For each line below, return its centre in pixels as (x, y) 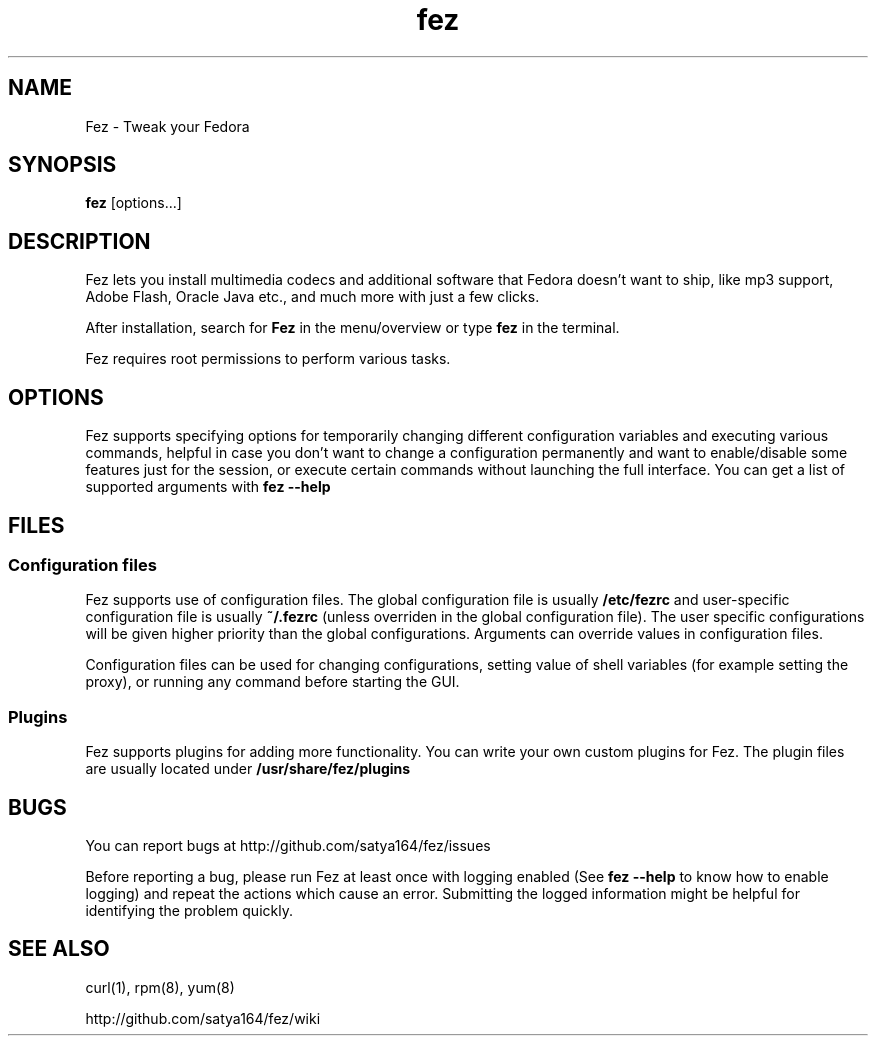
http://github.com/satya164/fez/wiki (203, 1018)
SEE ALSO (59, 949)
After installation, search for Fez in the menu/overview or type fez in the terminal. (352, 328)
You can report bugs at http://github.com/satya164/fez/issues (288, 845)
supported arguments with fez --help (208, 487)
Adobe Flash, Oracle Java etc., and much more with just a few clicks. (312, 297)
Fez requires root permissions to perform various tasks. (268, 359)
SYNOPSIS (62, 165)
